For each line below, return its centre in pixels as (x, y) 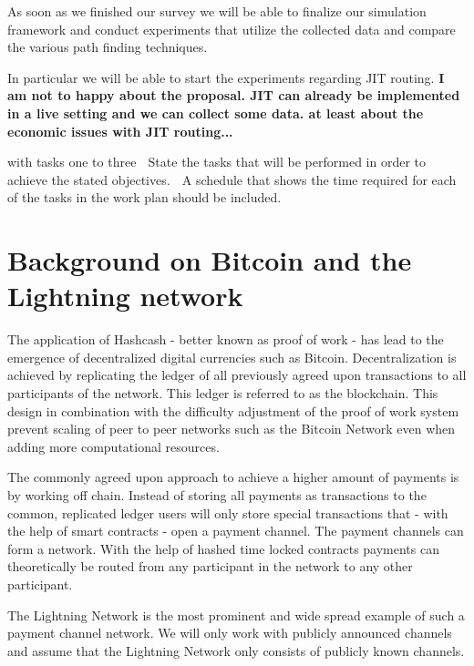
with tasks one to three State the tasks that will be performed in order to (217, 162)
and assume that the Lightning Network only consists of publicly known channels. (236, 650)
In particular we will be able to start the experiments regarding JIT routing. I (226, 77)
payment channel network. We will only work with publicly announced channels (230, 633)
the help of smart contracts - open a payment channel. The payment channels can (236, 531)
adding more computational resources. (113, 446)
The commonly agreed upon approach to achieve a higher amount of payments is (233, 477)
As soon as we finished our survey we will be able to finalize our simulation (217, 11)
